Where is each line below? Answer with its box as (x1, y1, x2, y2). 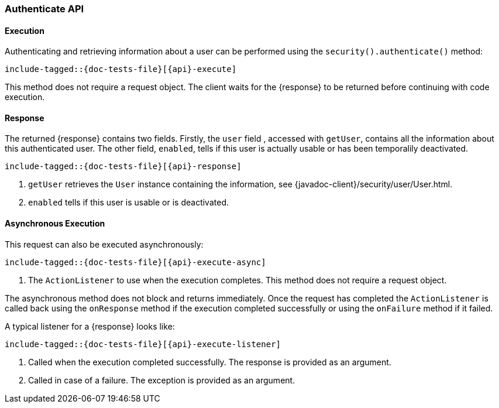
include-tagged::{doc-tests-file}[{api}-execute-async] (5, 257, 266, 267)
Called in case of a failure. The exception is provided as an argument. (28, 375, 295, 385)
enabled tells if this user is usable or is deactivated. (28, 197, 229, 208)
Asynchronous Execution (5, 218, 105, 229)
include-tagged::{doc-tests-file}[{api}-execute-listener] (5, 339, 281, 349)
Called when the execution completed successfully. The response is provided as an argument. (28, 356, 391, 367)
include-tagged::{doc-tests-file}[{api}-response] (5, 162, 242, 172)
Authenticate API (5, 3, 84, 15)
